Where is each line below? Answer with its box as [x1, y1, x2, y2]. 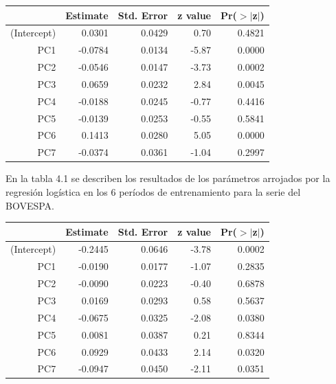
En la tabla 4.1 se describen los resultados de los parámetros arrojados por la [5, 171, 331, 185]
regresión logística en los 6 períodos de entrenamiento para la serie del [5, 184, 301, 199]
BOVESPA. [5, 198, 54, 212]
